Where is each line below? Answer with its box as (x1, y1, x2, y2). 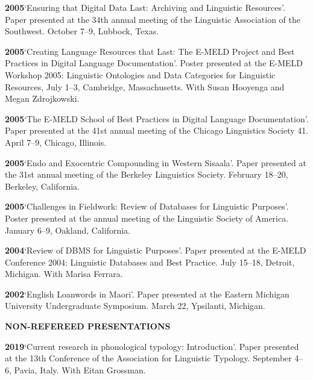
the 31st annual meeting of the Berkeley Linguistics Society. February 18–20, (5, 168, 288, 181)
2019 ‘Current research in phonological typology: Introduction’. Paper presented (5, 340, 299, 352)
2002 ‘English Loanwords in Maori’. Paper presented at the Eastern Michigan (5, 287, 289, 300)
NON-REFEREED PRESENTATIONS (5, 320, 171, 332)
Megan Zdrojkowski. (5, 92, 80, 105)
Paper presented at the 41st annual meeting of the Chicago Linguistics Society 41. (5, 124, 309, 137)
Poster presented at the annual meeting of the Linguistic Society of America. (5, 211, 289, 224)
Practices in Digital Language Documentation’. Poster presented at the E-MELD (5, 57, 303, 69)
